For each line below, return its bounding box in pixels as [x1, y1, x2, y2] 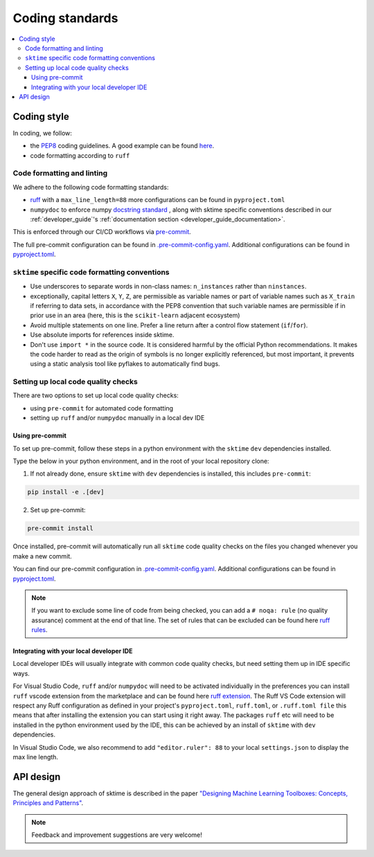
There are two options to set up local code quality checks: [12, 391, 179, 399]
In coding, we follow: [12, 129, 73, 137]
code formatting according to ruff [30, 151, 130, 159]
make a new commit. [12, 552, 72, 560]
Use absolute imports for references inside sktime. [30, 331, 175, 339]
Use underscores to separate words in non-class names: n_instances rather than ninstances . [30, 282, 308, 291]
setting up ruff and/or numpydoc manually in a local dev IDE [30, 414, 205, 422]
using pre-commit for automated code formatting [30, 404, 173, 412]
